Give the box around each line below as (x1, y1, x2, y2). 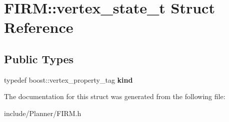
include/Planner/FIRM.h (4, 108, 81, 118)
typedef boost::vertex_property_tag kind (4, 74, 133, 85)
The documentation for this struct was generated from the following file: (4, 91, 225, 102)
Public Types (4, 51, 74, 66)
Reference (4, 17, 73, 37)
